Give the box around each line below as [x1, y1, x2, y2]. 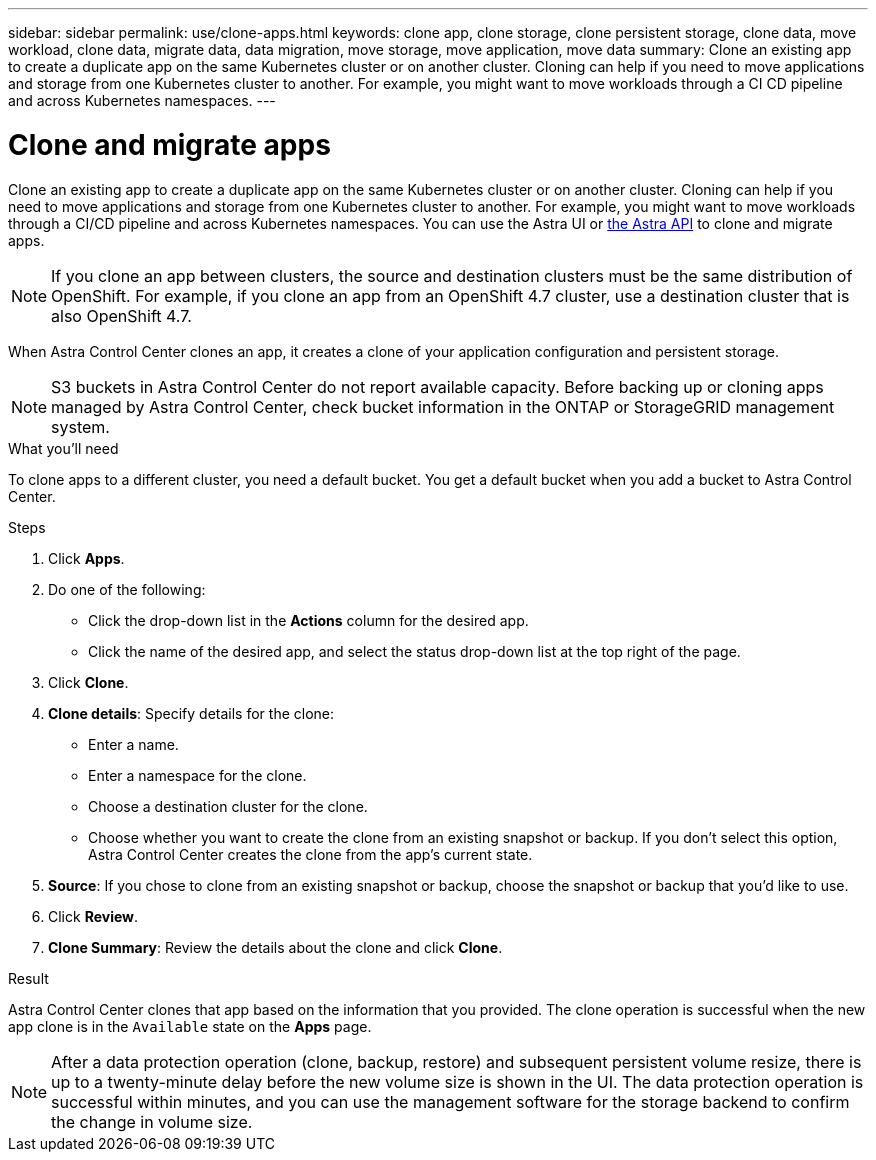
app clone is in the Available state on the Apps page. [8, 1017, 372, 1035]
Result [8, 969, 49, 987]
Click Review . [48, 907, 139, 925]
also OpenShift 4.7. [51, 305, 192, 326]
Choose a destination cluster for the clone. [88, 797, 368, 815]
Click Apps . [48, 549, 125, 567]
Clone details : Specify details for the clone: [48, 704, 335, 722]
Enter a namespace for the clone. [88, 766, 307, 784]
